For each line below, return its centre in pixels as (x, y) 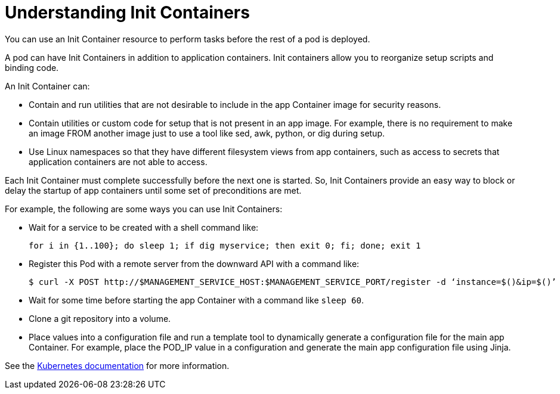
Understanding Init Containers (127, 13)
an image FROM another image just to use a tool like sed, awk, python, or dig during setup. (207, 133)
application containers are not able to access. (118, 162)
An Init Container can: (47, 86)
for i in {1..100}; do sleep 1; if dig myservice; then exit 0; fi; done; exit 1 (225, 245)
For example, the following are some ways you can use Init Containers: (144, 209)
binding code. (32, 67)
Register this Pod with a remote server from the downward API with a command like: (194, 263)
